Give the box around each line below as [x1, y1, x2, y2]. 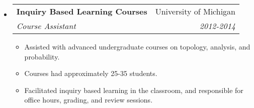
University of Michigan [155, 5, 235, 17]
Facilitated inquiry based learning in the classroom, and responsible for [24, 84, 243, 95]
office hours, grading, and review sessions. [24, 94, 153, 105]
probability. [24, 51, 60, 61]
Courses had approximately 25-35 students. [24, 68, 157, 78]
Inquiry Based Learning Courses [16, 5, 147, 17]
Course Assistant [16, 20, 76, 31]
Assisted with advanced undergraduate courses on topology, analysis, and [24, 41, 250, 51]
